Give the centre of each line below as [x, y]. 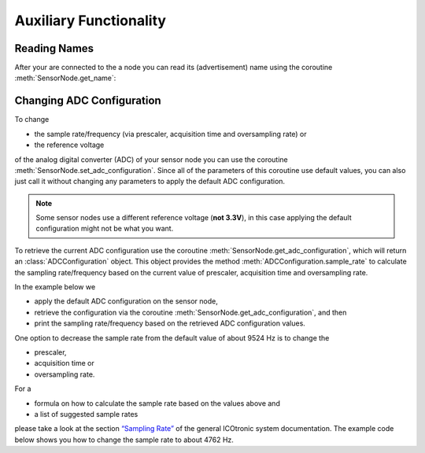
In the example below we [55, 287]
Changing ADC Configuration [88, 101]
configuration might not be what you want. [105, 229]
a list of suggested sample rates [86, 414]
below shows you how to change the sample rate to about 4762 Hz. [124, 440]
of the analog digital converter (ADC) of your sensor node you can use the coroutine [151, 159]
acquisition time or [64, 363]
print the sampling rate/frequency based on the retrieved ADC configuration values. [170, 323]
